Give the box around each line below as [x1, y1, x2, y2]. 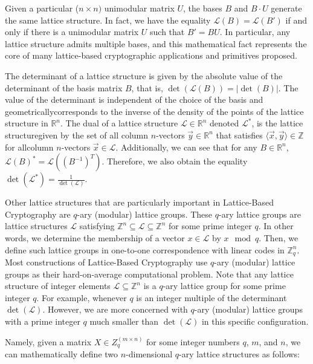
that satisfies [216, 128, 263, 141]
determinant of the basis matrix [5, 81, 123, 94]
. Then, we [259, 231, 298, 244]
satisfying [79, 219, 115, 232]
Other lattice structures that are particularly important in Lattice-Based [5, 196, 274, 209]
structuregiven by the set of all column [5, 128, 149, 141]
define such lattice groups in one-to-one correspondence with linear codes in [5, 243, 285, 256]
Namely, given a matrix [5, 335, 92, 348]
